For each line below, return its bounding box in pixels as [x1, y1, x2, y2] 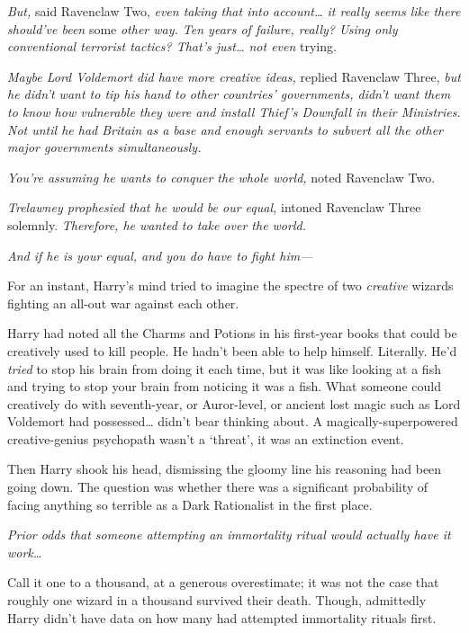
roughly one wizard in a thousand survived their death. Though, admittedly [7, 591, 427, 610]
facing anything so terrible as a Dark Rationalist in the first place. [7, 495, 373, 513]
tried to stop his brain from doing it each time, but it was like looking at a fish [7, 359, 441, 378]
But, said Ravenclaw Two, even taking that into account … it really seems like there [7, 2, 461, 20]
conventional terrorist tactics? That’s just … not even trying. [7, 37, 337, 56]
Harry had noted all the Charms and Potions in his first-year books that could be [7, 324, 457, 343]
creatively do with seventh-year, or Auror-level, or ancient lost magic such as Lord [7, 394, 461, 413]
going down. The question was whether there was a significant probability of [7, 477, 428, 496]
